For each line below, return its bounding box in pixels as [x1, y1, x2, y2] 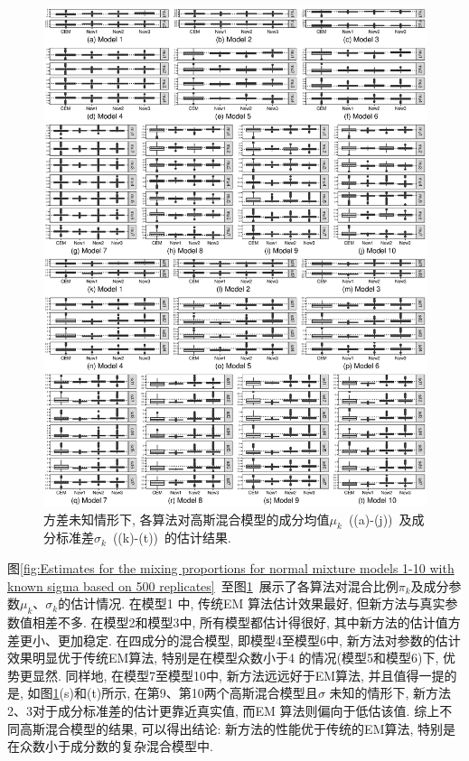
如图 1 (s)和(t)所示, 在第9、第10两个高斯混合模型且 [27, 683, 318, 702]
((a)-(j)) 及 [348, 509, 412, 528]
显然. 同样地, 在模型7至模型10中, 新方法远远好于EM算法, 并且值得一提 [32, 665, 445, 684]
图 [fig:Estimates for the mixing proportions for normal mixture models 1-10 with [7, 559, 455, 578]
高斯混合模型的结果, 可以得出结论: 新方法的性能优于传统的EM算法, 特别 [19, 719, 444, 738]
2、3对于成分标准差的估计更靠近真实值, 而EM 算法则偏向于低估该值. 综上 [7, 701, 440, 720]
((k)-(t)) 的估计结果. [112, 528, 231, 547]
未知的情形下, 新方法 [329, 683, 452, 702]
